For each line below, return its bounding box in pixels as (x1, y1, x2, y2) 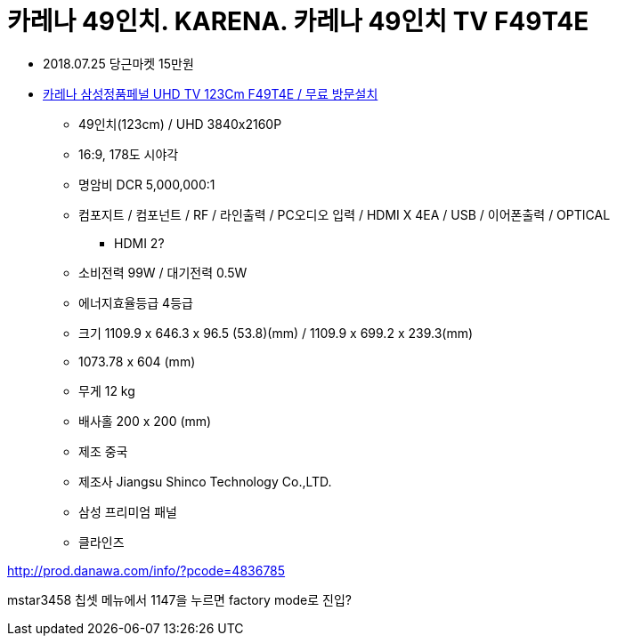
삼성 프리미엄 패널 (78, 503, 177, 519)
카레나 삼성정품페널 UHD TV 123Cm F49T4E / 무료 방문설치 (43, 85, 378, 101)
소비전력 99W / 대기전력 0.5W (78, 264, 248, 280)
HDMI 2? (114, 235, 165, 251)
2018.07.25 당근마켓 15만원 (43, 55, 194, 71)
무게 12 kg (78, 382, 135, 398)
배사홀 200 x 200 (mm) (78, 413, 212, 429)
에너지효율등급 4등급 (78, 294, 193, 310)
